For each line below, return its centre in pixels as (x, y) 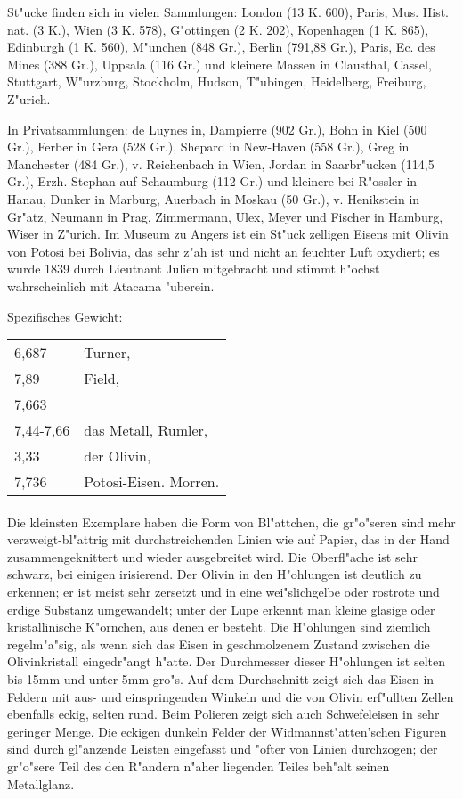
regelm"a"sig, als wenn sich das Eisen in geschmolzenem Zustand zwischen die (219, 644)
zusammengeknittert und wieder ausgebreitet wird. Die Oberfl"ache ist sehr (212, 556)
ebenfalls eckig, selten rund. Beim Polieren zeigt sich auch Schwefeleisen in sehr (223, 714)
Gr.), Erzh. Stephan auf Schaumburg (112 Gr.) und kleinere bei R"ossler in (212, 181)
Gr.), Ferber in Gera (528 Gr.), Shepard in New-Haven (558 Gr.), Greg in (208, 147)
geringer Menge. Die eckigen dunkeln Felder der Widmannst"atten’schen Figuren (227, 731)
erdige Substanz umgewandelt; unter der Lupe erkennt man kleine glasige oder (221, 609)
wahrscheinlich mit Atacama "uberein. (111, 285)
